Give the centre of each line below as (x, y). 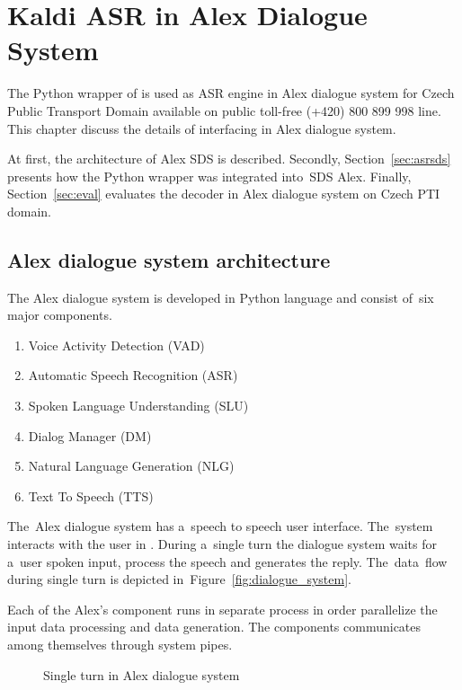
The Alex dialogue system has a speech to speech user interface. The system (220, 526)
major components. (60, 315)
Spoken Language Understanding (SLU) (138, 406)
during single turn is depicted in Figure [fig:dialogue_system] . (179, 579)
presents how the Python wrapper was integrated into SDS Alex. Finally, (209, 176)
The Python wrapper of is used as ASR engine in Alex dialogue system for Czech (231, 93)
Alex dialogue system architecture (169, 259)
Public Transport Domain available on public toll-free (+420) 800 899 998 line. (224, 110)
